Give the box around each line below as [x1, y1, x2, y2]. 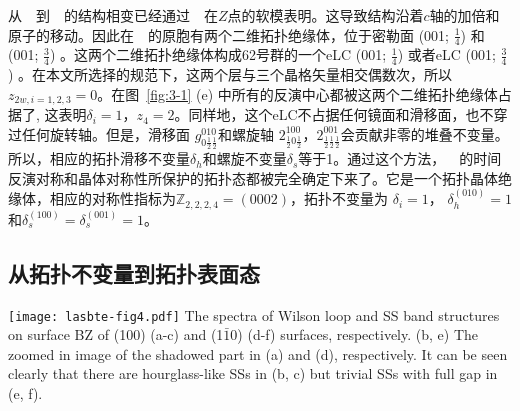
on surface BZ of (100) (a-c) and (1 [8, 324, 224, 345]
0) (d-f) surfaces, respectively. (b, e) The [230, 324, 478, 345]
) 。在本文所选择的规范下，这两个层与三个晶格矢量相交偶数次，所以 [8, 64, 453, 85]
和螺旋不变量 [202, 148, 287, 169]
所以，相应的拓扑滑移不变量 [8, 148, 190, 169]
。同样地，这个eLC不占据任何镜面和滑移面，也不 [174, 104, 494, 125]
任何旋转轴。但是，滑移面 [21, 123, 190, 144]
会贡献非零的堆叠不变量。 [340, 123, 509, 144]
